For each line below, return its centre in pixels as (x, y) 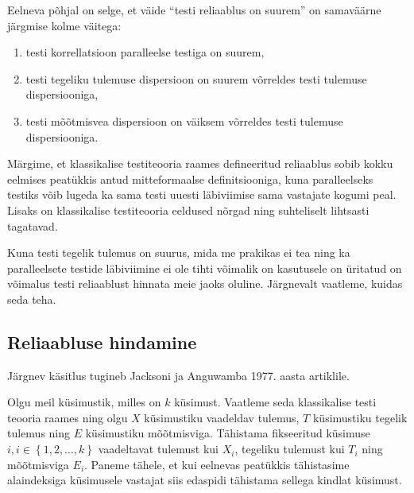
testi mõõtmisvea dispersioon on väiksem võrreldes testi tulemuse (184, 120)
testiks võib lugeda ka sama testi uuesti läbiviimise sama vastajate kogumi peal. (202, 194)
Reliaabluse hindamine (102, 342)
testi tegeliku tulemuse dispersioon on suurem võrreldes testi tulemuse (196, 78)
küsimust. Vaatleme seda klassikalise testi (275, 402)
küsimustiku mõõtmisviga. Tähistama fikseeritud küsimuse (228, 433)
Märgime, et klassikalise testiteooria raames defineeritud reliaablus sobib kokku (200, 163)
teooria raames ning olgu (68, 417)
